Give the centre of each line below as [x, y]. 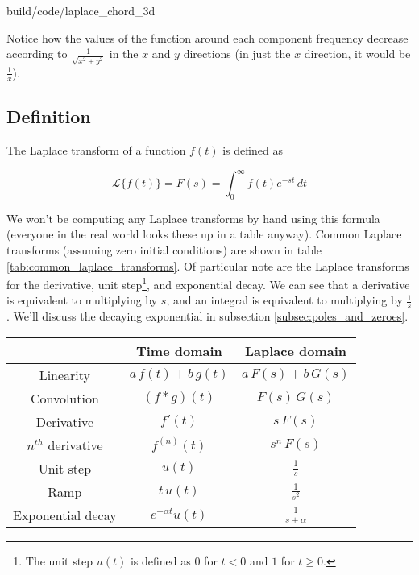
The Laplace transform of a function [96, 149]
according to [37, 54]
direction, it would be [357, 54]
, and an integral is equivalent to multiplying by [284, 300]
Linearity [65, 374]
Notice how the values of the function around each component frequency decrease [207, 37]
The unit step [59, 560]
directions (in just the [237, 54]
